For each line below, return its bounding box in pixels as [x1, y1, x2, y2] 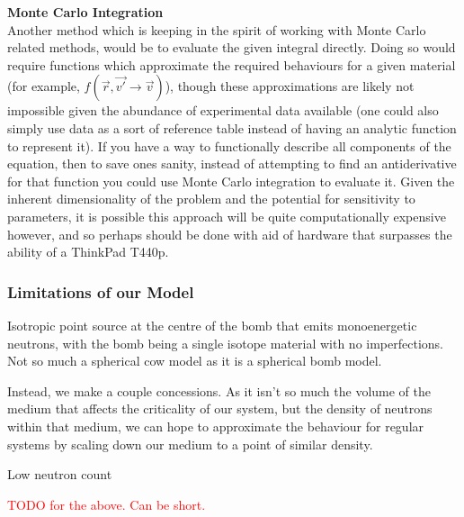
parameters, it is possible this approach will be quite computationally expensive [7, 206, 446, 225]
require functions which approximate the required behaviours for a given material [7, 55, 456, 74]
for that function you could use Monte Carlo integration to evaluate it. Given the [7, 171, 455, 190]
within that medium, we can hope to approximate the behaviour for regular [7, 416, 424, 435]
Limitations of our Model [7, 280, 194, 303]
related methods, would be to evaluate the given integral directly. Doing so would [7, 38, 456, 57]
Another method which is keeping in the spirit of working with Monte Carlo [7, 20, 426, 39]
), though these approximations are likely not [165, 77, 415, 95]
